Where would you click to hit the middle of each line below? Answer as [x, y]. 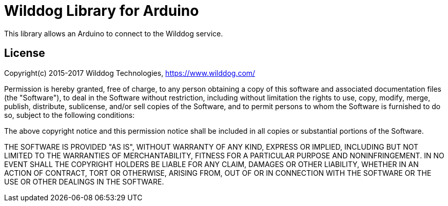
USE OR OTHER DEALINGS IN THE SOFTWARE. [84, 181]
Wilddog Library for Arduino [102, 11]
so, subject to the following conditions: [70, 115]
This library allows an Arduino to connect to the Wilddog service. [114, 33]
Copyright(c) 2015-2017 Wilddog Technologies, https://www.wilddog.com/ [130, 73]
